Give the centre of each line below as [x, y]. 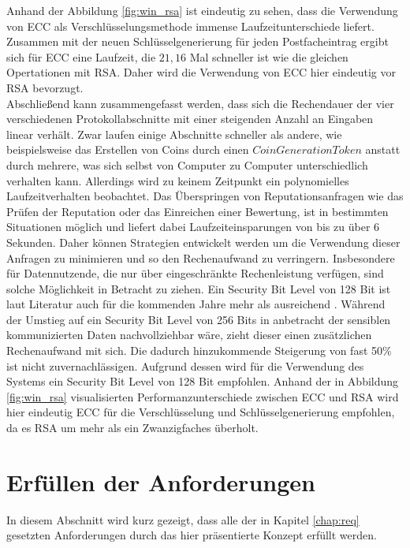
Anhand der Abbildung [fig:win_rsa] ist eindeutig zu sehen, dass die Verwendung [202, 10]
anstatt [383, 149]
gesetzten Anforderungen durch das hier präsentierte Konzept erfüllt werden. [192, 535]
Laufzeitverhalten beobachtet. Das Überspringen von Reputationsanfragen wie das [205, 196]
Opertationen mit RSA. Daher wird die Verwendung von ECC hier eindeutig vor [201, 72]
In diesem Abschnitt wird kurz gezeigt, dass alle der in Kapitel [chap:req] [183, 519]
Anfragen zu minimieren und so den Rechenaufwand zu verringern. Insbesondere [201, 257]
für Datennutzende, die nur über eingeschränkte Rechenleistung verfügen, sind [195, 273]
